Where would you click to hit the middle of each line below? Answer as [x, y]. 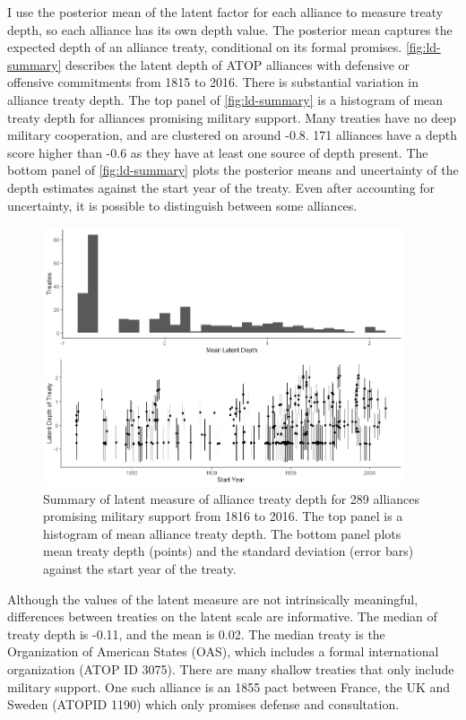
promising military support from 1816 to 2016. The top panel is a [223, 516]
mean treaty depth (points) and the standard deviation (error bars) [229, 551]
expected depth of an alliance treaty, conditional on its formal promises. [205, 47]
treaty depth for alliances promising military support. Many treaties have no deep [232, 117]
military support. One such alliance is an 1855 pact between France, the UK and [229, 686]
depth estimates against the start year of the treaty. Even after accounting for [221, 187]
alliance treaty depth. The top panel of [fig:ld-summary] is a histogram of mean [225, 99]
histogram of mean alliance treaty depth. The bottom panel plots [222, 533]
